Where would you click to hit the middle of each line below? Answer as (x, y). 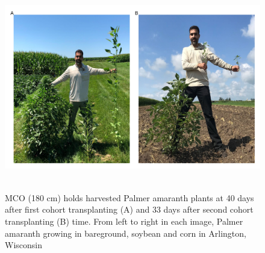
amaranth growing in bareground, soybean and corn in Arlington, (126, 233)
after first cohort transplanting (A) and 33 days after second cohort (129, 209)
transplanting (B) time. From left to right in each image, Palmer (124, 221)
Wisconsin (23, 245)
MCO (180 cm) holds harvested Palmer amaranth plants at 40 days (129, 197)
